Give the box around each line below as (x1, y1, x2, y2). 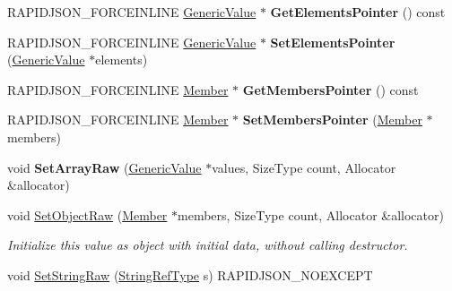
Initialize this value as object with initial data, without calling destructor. (7, 235, 408, 254)
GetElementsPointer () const (270, 3, 446, 21)
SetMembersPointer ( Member (242, 110, 422, 129)
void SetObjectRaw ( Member (7, 205, 168, 224)
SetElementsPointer (270, 32, 395, 51)
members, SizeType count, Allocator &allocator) (178, 205, 444, 224)
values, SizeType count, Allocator (212, 158, 396, 176)
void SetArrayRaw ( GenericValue (7, 158, 202, 176)
